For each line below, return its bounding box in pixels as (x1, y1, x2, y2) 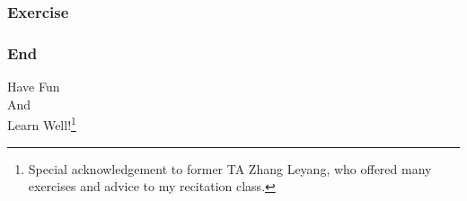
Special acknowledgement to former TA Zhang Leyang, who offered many (28, 159, 432, 178)
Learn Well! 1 (7, 113, 76, 134)
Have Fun (7, 77, 60, 96)
